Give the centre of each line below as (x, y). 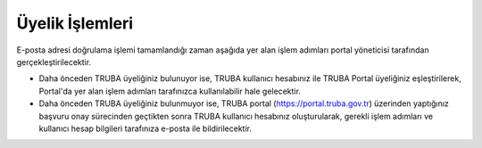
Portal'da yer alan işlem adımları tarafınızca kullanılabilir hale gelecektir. (170, 91)
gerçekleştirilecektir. (54, 62)
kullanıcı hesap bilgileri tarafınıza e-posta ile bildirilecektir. (145, 128)
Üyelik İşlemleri (75, 23)
